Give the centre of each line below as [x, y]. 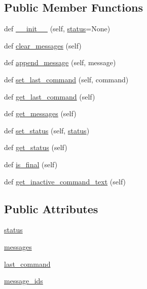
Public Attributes [51, 208]
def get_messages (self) [40, 113]
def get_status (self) [36, 147]
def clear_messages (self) [43, 45]
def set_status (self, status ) [47, 130]
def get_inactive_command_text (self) [65, 181]
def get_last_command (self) [50, 96]
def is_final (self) [31, 164]
